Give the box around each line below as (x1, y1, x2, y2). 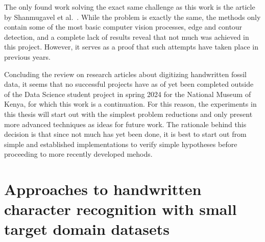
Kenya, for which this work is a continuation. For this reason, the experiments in (4, 99, 257, 109)
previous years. (4, 51, 51, 62)
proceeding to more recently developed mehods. (4, 149, 153, 159)
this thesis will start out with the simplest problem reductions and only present (4, 108, 253, 119)
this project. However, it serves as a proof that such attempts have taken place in (4, 41, 258, 52)
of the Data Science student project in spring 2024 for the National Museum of (4, 88, 251, 99)
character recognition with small (4, 199, 237, 220)
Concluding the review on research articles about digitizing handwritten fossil (4, 68, 247, 79)
